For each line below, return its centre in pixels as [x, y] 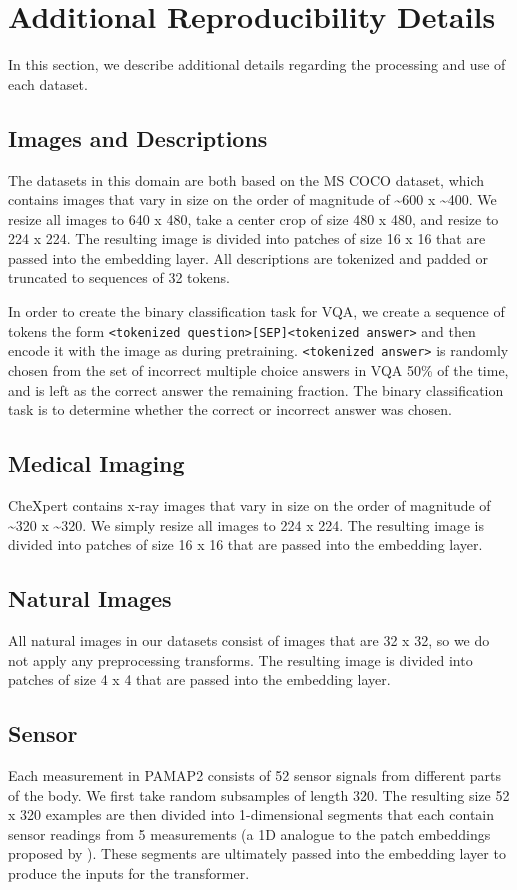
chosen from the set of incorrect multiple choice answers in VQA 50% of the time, [258, 369]
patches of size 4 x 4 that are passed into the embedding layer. [199, 679]
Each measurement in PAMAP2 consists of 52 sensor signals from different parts [254, 774]
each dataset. [48, 83]
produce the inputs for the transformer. [129, 872]
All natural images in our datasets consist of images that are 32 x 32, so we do [249, 639]
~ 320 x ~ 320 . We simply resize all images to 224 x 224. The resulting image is [246, 524]
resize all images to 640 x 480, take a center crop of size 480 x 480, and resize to [253, 218]
